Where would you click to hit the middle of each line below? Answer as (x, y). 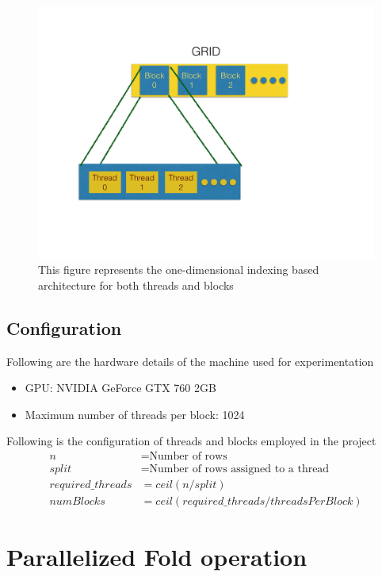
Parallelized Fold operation (157, 557)
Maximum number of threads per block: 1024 (135, 414)
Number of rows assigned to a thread (239, 469)
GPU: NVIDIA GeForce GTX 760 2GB (120, 388)
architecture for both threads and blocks (136, 285)
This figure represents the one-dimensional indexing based (179, 269)
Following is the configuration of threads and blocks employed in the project (191, 441)
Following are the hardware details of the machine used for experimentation (190, 361)
